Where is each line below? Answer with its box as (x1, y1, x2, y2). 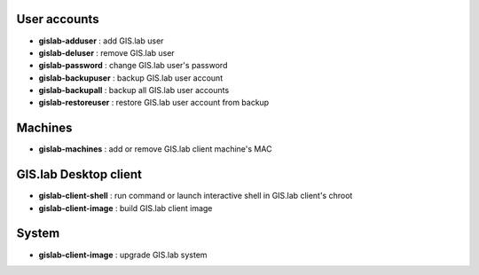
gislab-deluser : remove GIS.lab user (38, 47, 175, 58)
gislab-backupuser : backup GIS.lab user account (38, 72, 224, 83)
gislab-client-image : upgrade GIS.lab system (38, 249, 208, 260)
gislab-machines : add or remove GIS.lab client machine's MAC (38, 144, 272, 154)
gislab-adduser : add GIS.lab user (38, 35, 164, 46)
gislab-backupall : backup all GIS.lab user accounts (38, 85, 230, 96)
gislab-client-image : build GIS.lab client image (38, 202, 213, 213)
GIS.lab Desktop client (16, 167, 142, 182)
